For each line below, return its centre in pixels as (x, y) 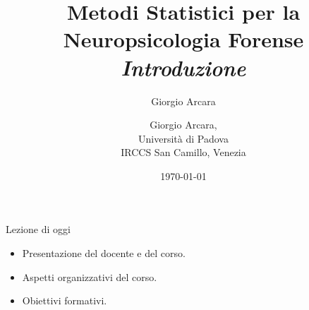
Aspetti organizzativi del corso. (90, 276)
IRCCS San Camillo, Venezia (183, 152)
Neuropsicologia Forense (183, 39)
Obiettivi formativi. (65, 300)
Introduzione (183, 67)
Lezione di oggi (38, 229)
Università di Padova (183, 138)
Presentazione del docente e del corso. (104, 253)
